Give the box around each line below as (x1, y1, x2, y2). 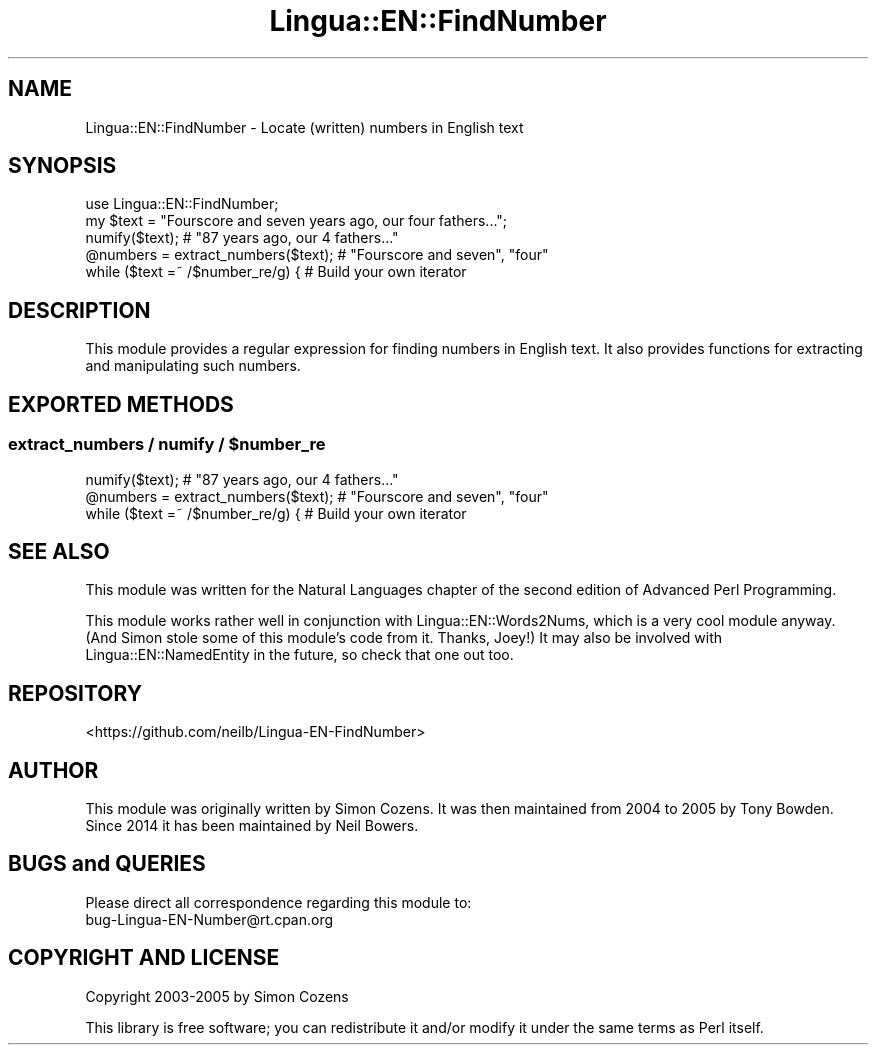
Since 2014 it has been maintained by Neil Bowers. (85, 817, 419, 835)
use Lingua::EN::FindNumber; (85, 195, 279, 213)
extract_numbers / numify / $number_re (8, 434, 326, 455)
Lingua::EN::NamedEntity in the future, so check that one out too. (85, 646, 514, 664)
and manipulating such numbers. (85, 357, 301, 375)
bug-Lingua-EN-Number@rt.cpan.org (85, 910, 334, 928)
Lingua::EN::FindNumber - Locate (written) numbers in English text (85, 118, 524, 136)
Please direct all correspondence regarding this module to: (85, 893, 472, 911)
